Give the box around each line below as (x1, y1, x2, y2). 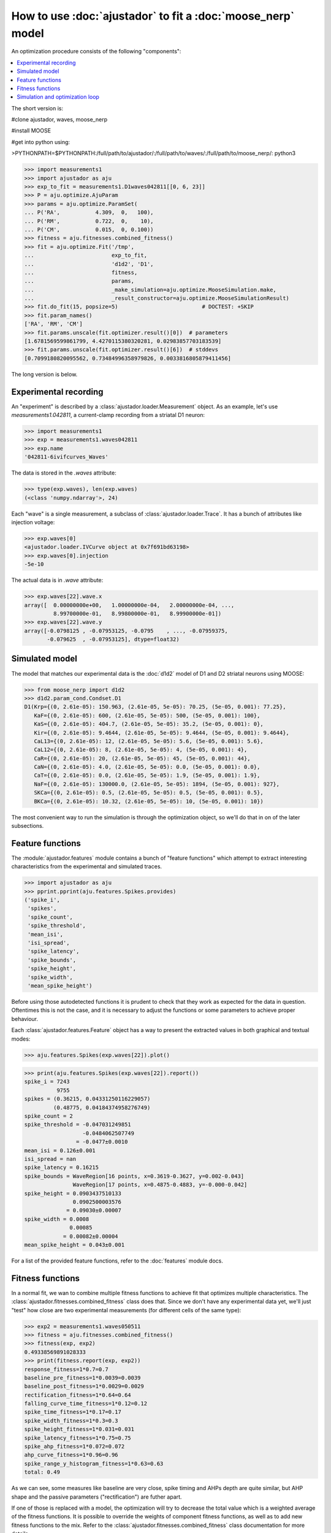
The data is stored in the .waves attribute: (11, 469, 116, 476)
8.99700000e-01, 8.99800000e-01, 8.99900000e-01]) (53, 610, 222, 617)
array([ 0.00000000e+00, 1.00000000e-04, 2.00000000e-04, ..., (24, 602, 235, 608)
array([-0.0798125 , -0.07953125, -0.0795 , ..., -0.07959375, (24, 627, 228, 634)
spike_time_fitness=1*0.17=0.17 (24, 1409, 122, 1416)
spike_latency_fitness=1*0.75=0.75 (24, 1434, 131, 1441)
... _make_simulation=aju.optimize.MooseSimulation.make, (24, 286, 277, 293)
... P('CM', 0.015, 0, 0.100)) (24, 226, 154, 233)
